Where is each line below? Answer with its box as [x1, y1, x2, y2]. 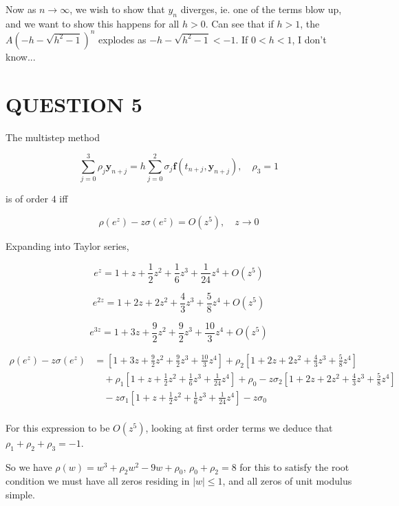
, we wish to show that [69, 2, 165, 16]
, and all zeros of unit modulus [222, 474, 352, 488]
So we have [6, 459, 52, 474]
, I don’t [292, 32, 327, 46]
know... [6, 49, 36, 63]
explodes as [98, 32, 147, 46]
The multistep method [6, 129, 100, 144]
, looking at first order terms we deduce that [145, 420, 333, 434]
